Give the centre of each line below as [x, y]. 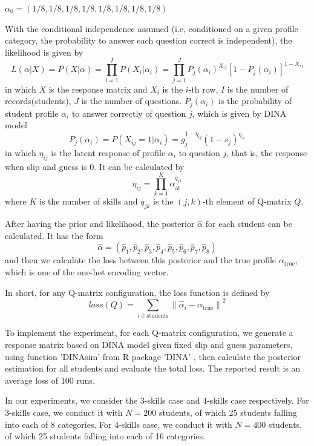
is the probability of [255, 101]
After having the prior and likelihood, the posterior [100, 224]
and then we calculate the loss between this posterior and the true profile [141, 260]
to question [199, 152]
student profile [32, 113]
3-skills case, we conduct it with [64, 412]
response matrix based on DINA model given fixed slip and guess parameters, [149, 345]
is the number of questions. [132, 101]
